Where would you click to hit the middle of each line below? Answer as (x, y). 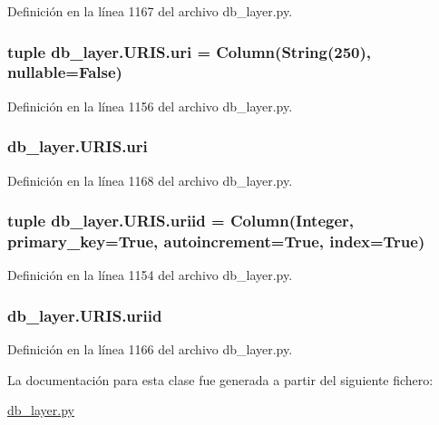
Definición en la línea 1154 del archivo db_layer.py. (150, 275)
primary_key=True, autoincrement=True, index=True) (216, 241)
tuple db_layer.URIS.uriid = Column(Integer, (181, 221)
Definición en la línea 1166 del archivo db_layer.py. (150, 349)
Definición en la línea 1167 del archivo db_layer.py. (150, 11)
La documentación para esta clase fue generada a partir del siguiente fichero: (220, 379)
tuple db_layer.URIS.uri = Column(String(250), (190, 51)
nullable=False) (65, 72)
